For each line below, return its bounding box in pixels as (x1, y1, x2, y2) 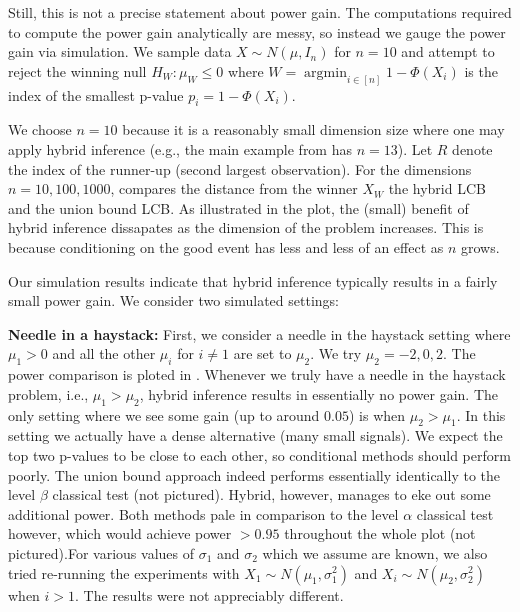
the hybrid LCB (388, 178, 486, 199)
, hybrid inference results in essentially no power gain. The (139, 383, 499, 404)
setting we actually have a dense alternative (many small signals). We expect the (8, 425, 503, 446)
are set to (233, 343, 292, 364)
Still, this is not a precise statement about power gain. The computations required (8, 2, 512, 22)
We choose (8, 119, 72, 140)
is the (464, 60, 498, 81)
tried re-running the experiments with (8, 562, 240, 583)
